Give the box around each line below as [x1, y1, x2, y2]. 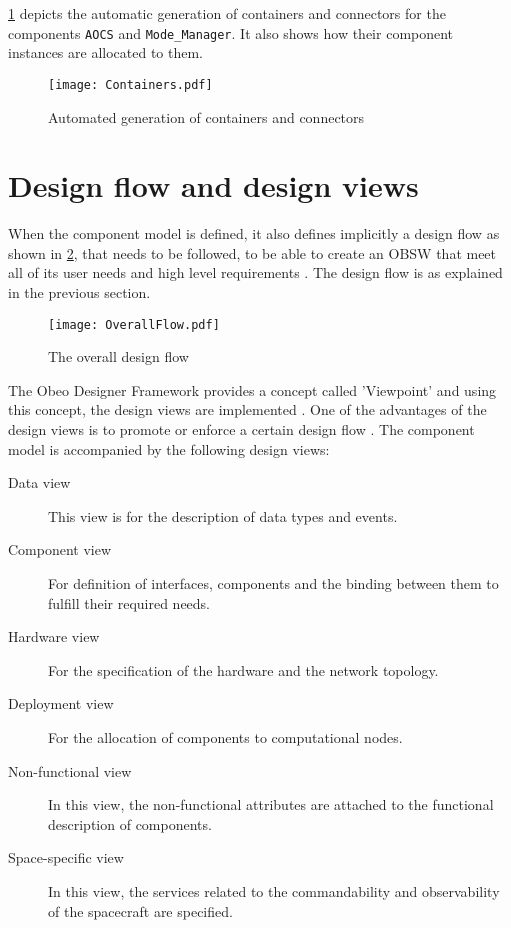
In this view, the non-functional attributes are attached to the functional [48, 794, 494, 815]
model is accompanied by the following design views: [8, 438, 330, 459]
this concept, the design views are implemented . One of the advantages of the [8, 399, 487, 420]
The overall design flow [48, 346, 189, 367]
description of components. [48, 813, 212, 834]
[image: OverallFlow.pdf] [48, 317, 220, 332]
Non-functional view [8, 760, 132, 781]
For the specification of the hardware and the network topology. [48, 659, 439, 680]
